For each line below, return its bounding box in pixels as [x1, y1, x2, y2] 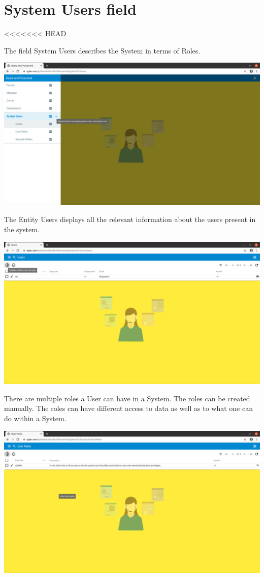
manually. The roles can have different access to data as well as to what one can [4, 403, 253, 414]
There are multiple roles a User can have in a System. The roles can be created [4, 393, 250, 403]
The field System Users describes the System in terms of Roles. [4, 45, 201, 56]
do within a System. [4, 413, 67, 423]
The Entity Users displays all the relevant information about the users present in [4, 214, 256, 225]
